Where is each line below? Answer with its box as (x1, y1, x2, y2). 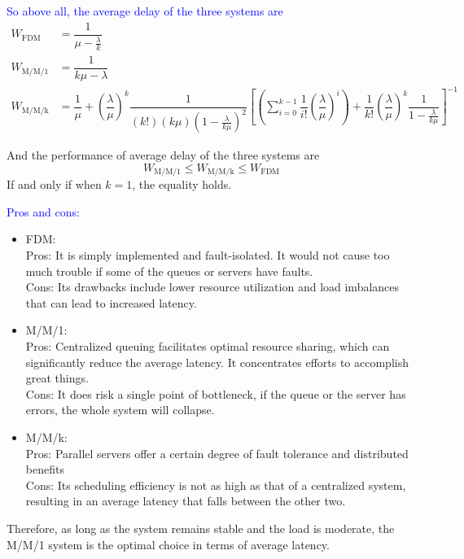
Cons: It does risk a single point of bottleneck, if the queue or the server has (25, 385, 406, 402)
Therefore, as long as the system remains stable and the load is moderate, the (7, 519, 395, 536)
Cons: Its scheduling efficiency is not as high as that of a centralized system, (25, 476, 406, 493)
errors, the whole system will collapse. (25, 401, 215, 418)
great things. (25, 369, 89, 386)
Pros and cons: (7, 203, 80, 220)
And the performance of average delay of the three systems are (7, 146, 320, 164)
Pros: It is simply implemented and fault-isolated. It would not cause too (25, 247, 390, 264)
